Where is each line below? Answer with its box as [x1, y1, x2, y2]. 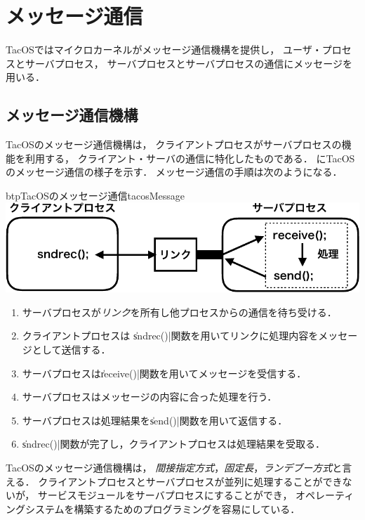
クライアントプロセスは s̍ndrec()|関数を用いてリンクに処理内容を [22, 328, 319, 343]
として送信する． [32, 342, 111, 356]
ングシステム [6, 501, 65, 516]
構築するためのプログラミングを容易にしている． [74, 501, 300, 516]
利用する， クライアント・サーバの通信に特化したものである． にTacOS [25, 150, 355, 165]
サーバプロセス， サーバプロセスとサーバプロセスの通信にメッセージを [25, 56, 352, 70]
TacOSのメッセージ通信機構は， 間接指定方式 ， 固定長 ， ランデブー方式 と [6, 460, 343, 474]
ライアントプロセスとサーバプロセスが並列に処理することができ [48, 474, 343, 488]
